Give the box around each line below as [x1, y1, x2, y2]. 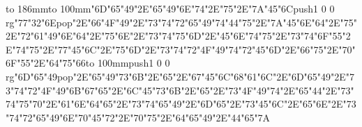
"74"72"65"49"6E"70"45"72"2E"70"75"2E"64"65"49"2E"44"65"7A [6, 110, 271, 124]
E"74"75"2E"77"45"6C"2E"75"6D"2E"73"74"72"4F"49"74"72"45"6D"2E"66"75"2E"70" [6, 42, 356, 56]
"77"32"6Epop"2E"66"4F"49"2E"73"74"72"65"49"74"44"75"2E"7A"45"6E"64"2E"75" [14, 15, 357, 29]
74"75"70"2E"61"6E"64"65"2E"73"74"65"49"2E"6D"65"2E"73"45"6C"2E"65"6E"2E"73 [6, 96, 356, 111]
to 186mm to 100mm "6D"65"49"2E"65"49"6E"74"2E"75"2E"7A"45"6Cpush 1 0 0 [6, 1, 335, 15]
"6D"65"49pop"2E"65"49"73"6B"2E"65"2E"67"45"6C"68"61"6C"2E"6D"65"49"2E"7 [14, 69, 355, 83]
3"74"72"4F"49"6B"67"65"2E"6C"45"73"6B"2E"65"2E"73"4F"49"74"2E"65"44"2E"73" [6, 83, 354, 97]
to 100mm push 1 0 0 [85, 56, 170, 70]
